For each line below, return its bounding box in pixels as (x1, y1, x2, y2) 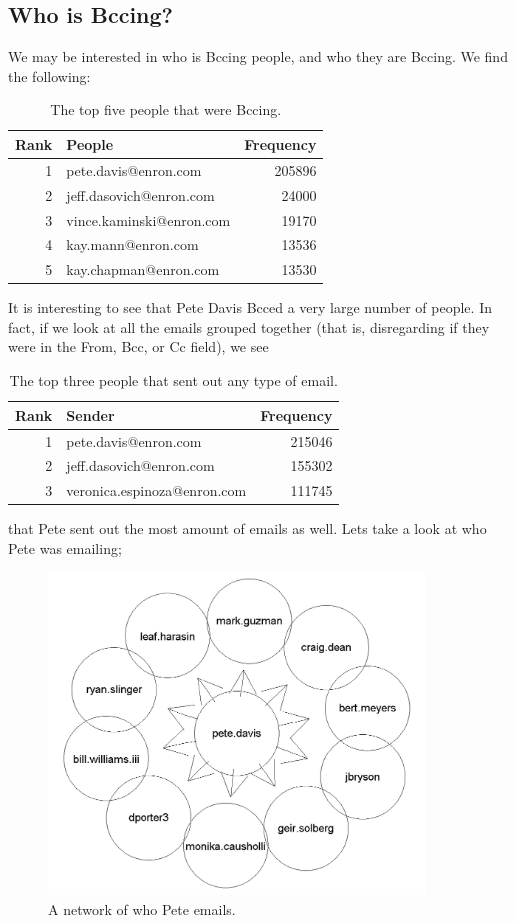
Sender (66, 404, 115, 425)
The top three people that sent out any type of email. (9, 370, 338, 391)
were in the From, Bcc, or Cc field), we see (8, 336, 269, 357)
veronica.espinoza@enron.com (66, 480, 247, 501)
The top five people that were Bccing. (50, 99, 282, 120)
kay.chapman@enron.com (66, 259, 220, 280)
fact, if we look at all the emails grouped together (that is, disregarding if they (8, 316, 490, 337)
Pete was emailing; (8, 537, 122, 558)
